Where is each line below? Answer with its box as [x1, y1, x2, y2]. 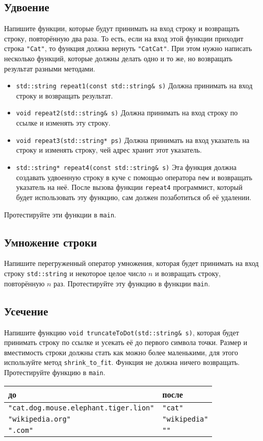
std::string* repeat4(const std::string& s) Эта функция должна [16, 161, 236, 172]
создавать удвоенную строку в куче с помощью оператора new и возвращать [16, 171, 252, 182]
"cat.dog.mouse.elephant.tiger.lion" [8, 403, 154, 412]
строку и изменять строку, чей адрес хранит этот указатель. [16, 144, 202, 155]
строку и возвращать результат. [16, 90, 113, 101]
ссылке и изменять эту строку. [16, 117, 111, 128]
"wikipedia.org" [8, 414, 71, 423]
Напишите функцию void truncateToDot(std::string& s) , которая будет [4, 327, 239, 337]
